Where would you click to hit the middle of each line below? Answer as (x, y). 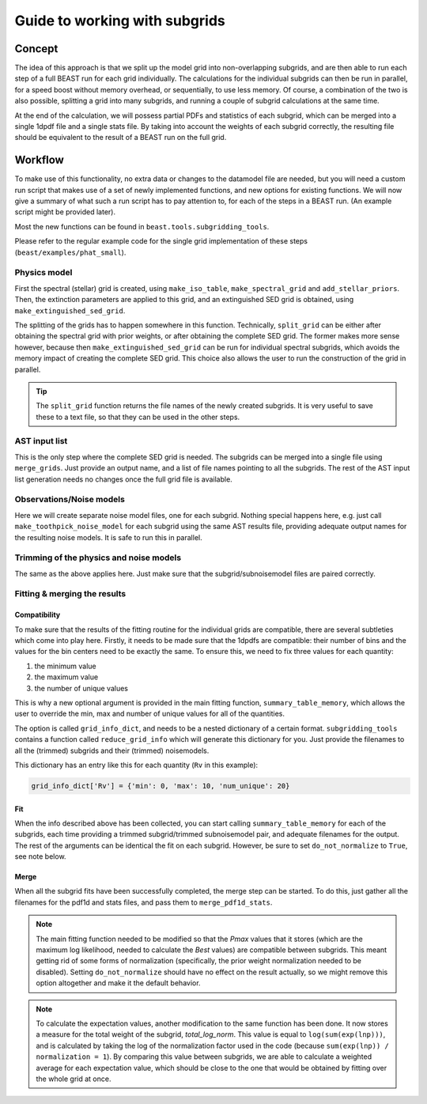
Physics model (43, 273)
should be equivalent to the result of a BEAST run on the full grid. (121, 138)
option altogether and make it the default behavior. (118, 983)
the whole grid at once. (74, 1079)
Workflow (40, 160)
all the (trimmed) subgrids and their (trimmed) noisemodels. (112, 750)
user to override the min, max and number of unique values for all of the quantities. (149, 714)
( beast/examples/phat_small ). (70, 252)
